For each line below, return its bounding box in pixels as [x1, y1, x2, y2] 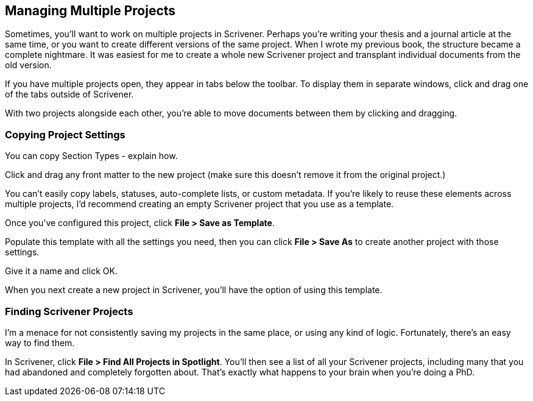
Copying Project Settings [5, 128, 125, 141]
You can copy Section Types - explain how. [5, 151, 178, 161]
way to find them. [5, 337, 75, 348]
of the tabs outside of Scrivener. [5, 89, 134, 100]
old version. [5, 60, 52, 71]
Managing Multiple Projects [5, 3, 176, 18]
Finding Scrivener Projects [5, 305, 133, 318]
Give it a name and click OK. [5, 266, 118, 277]
